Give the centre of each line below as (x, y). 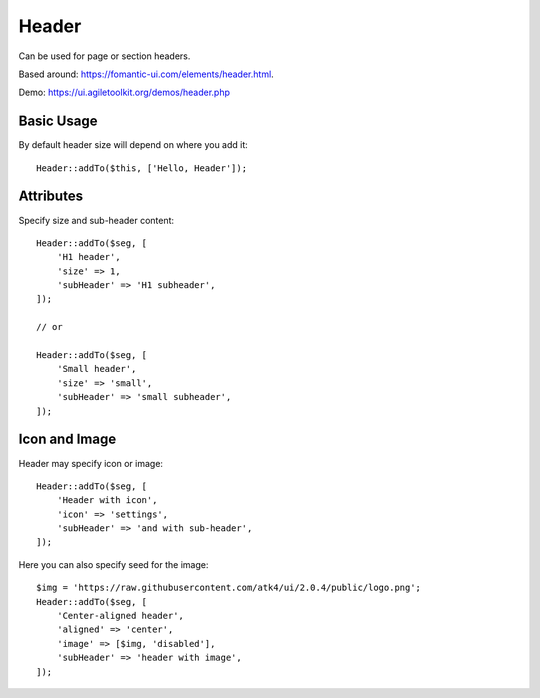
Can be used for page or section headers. (104, 56)
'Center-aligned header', (120, 616)
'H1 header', (88, 257)
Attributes (51, 196)
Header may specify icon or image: (91, 463)
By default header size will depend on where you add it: (133, 145)
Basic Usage (58, 121)
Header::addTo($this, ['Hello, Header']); (142, 168)
